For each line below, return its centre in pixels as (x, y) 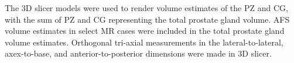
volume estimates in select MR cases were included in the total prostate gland (145, 31)
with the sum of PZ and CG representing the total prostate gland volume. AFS (147, 19)
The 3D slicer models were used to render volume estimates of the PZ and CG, (146, 8)
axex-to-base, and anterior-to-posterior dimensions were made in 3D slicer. (138, 53)
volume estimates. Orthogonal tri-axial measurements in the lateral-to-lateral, (144, 42)
